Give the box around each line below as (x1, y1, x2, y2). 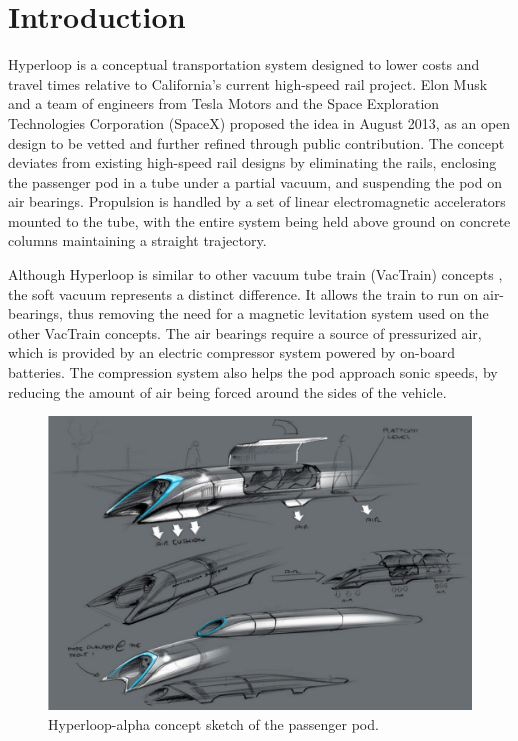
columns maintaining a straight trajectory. (8, 230, 267, 251)
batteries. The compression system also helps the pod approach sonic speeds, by (8, 362, 498, 383)
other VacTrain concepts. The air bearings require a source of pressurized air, (8, 322, 482, 343)
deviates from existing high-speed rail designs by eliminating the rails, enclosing (8, 152, 497, 173)
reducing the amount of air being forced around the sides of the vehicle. (8, 381, 447, 402)
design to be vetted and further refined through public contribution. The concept (8, 132, 505, 153)
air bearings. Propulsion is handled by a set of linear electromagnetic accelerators (8, 191, 506, 212)
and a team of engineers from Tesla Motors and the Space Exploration (8, 93, 440, 114)
